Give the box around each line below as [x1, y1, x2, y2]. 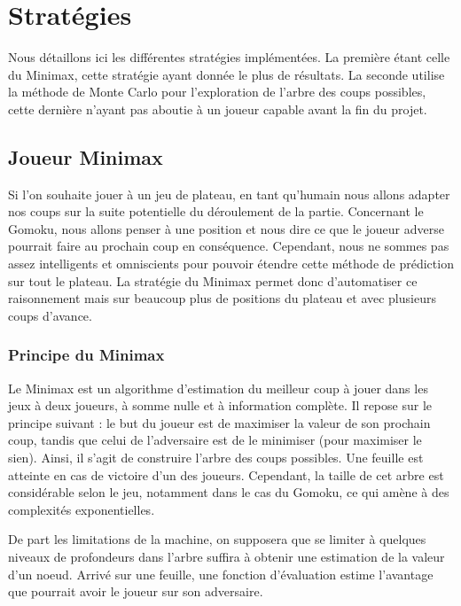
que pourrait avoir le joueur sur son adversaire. [8, 582, 263, 601]
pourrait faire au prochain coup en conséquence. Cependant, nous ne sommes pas [8, 237, 449, 255]
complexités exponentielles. [8, 500, 155, 518]
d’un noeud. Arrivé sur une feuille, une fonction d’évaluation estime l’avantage [8, 564, 434, 583]
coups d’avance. [8, 306, 92, 324]
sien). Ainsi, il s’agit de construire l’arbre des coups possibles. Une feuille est [8, 448, 424, 467]
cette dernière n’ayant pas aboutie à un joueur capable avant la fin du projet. [8, 99, 427, 118]
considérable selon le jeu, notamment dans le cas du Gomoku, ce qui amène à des [8, 483, 449, 501]
